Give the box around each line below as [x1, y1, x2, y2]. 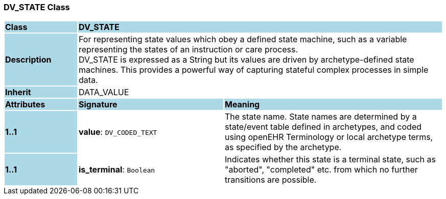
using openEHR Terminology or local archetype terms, [224, 132, 433, 143]
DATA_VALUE [78, 87, 129, 98]
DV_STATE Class [4, 2, 70, 12]
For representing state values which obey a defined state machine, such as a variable [78, 34, 407, 45]
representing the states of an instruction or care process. [78, 44, 298, 55]
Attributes [5, 99, 45, 110]
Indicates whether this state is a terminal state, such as [224, 154, 436, 165]
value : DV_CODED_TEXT [78, 127, 157, 137]
